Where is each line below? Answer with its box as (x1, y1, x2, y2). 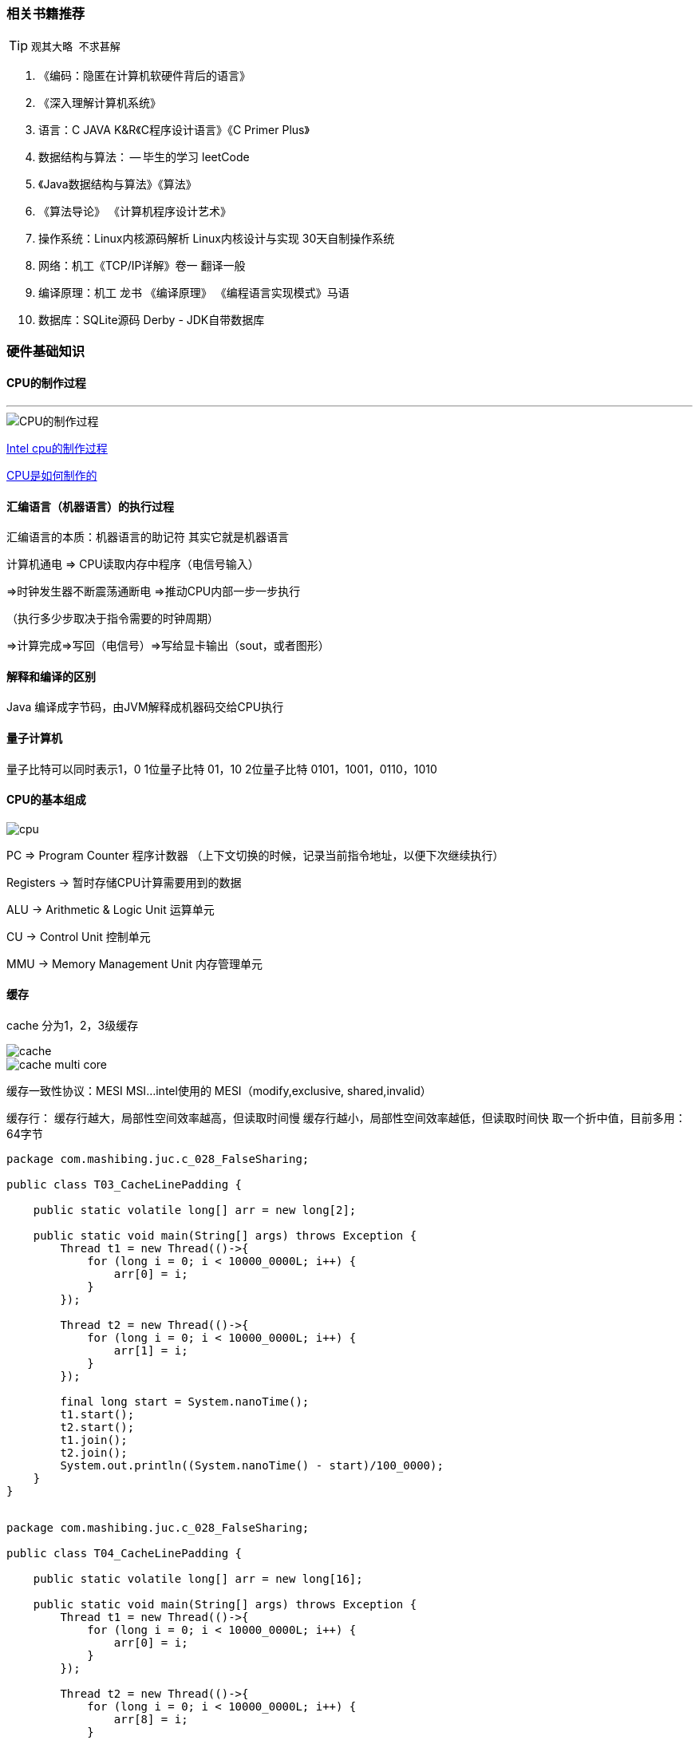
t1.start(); (60, 1408, 135, 1422)
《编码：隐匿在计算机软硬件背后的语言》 (38, 69, 251, 83)
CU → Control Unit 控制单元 (6, 929, 151, 943)
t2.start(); (60, 1421, 135, 1434)
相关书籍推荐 (6, 6, 85, 22)
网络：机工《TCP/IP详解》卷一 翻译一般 (38, 259, 246, 273)
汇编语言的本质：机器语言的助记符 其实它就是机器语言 (6, 530, 289, 544)
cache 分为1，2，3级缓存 (6, 1018, 139, 1033)
